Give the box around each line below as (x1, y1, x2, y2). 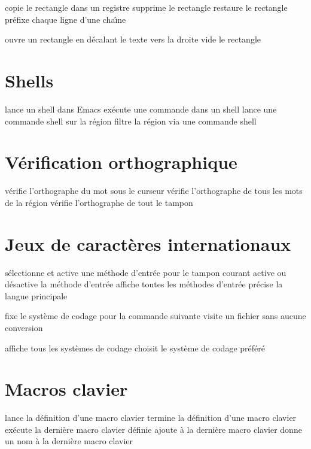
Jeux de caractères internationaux (5, 231, 291, 256)
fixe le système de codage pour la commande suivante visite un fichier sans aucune (5, 310, 306, 322)
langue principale (5, 289, 68, 302)
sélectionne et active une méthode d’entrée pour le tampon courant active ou (5, 266, 286, 278)
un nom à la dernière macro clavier (5, 435, 133, 447)
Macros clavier (5, 377, 128, 401)
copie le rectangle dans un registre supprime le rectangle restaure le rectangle (5, 1, 288, 13)
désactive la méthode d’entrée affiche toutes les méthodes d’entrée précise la (5, 278, 283, 290)
